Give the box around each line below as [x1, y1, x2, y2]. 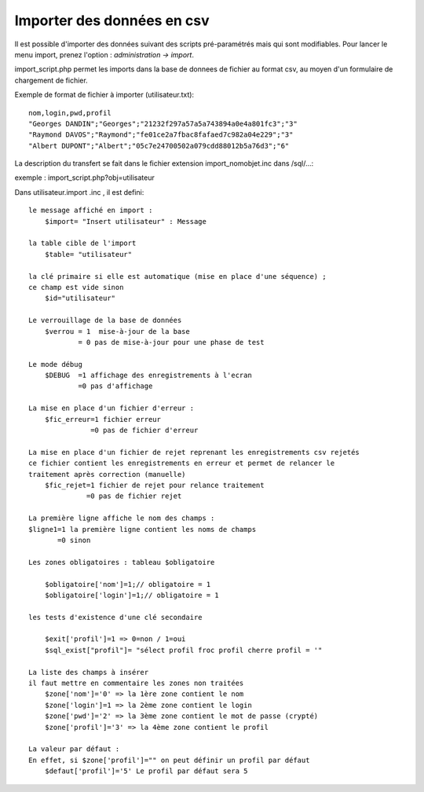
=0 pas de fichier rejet [86, 492, 182, 500]
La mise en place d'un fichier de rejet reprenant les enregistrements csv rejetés [28, 448, 360, 456]
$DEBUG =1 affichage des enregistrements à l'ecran [44, 371, 253, 380]
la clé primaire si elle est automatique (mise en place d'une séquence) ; [28, 272, 327, 280]
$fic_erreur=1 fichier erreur [44, 415, 161, 423]
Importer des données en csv [14, 12, 210, 29]
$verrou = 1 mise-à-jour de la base [44, 327, 190, 335]
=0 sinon [57, 535, 91, 544]
